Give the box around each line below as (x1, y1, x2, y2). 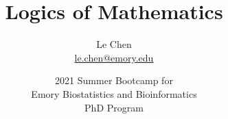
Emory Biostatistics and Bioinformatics (31, 86, 197, 101)
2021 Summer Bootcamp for (55, 73, 173, 88)
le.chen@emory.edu (74, 50, 154, 64)
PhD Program (84, 100, 144, 114)
